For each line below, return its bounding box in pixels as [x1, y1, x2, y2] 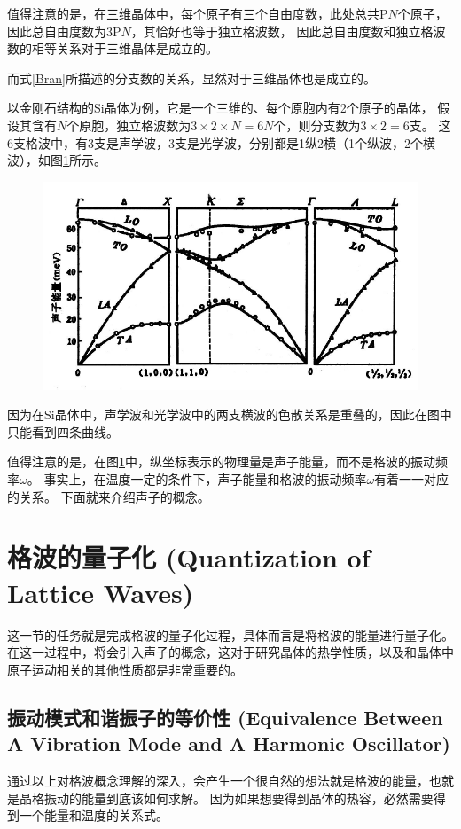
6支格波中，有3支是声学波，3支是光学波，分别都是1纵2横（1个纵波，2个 [7, 133, 423, 152]
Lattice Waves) [7, 574, 194, 610]
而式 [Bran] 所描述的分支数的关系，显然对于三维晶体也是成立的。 [7, 68, 376, 87]
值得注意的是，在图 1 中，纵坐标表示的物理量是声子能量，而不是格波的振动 [7, 452, 435, 471]
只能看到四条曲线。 [7, 422, 119, 441]
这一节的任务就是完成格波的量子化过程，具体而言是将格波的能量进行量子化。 [7, 625, 454, 644]
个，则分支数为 [273, 115, 361, 134]
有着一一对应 [374, 470, 449, 489]
